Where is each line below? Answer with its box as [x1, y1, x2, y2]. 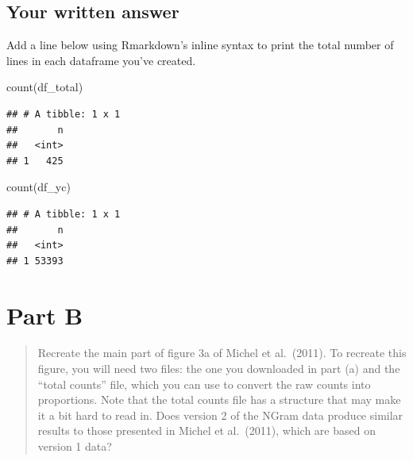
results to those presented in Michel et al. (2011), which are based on [37, 422, 376, 439]
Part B [6, 298, 83, 331]
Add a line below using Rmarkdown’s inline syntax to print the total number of [6, 36, 394, 53]
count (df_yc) [6, 179, 71, 195]
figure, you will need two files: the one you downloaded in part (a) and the [37, 360, 400, 377]
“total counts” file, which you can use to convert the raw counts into [37, 375, 371, 392]
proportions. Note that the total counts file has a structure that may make [37, 391, 401, 408]
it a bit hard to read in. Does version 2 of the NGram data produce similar [37, 406, 403, 423]
